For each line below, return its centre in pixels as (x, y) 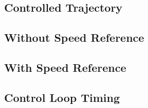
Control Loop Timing (62, 97)
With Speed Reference (65, 67)
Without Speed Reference (74, 37)
